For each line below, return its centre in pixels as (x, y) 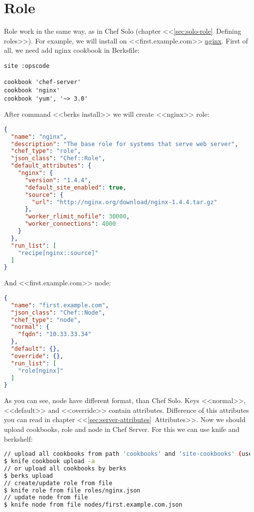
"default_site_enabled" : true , (75, 187)
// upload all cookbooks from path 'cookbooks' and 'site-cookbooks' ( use (128, 454)
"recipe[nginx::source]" (58, 253)
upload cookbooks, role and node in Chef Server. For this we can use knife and (122, 429)
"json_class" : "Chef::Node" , (58, 312)
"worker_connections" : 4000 (70, 224)
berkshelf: (18, 438)
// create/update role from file (58, 483)
